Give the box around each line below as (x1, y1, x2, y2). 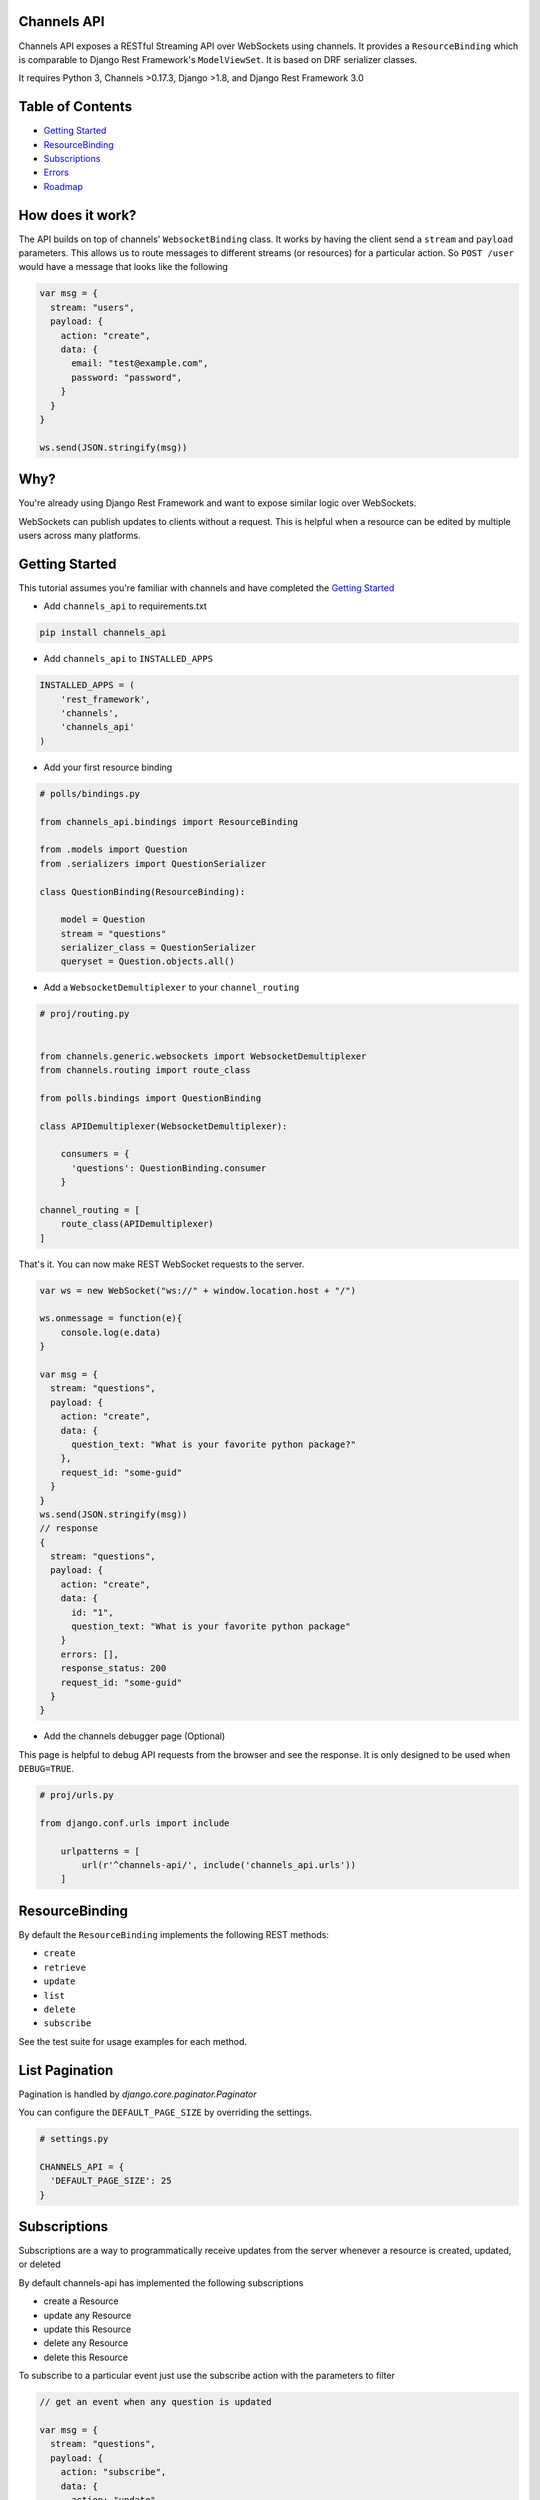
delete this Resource (43, 2351, 129, 2363)
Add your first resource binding (43, 761, 173, 773)
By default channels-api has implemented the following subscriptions (18, 2276, 304, 2289)
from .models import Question (39, 844, 188, 855)
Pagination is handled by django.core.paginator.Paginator (18, 2088, 257, 2100)
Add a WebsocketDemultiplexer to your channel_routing (43, 981, 300, 994)
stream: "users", (50, 301, 135, 313)
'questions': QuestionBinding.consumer (71, 1162, 267, 1174)
